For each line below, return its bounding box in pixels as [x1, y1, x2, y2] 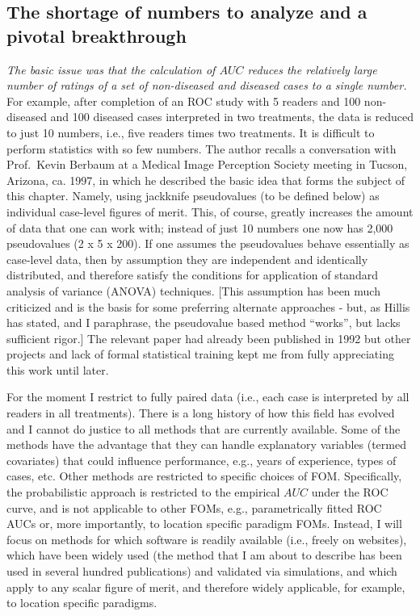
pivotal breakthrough [6, 23, 187, 48]
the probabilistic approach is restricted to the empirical [6, 484, 280, 501]
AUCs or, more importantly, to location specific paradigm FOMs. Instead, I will [6, 515, 402, 532]
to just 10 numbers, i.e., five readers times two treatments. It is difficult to [6, 124, 375, 140]
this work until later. [6, 361, 109, 378]
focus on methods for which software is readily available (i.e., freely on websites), [6, 530, 407, 547]
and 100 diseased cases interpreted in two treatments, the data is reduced [50, 108, 414, 125]
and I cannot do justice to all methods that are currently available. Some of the [6, 420, 401, 437]
